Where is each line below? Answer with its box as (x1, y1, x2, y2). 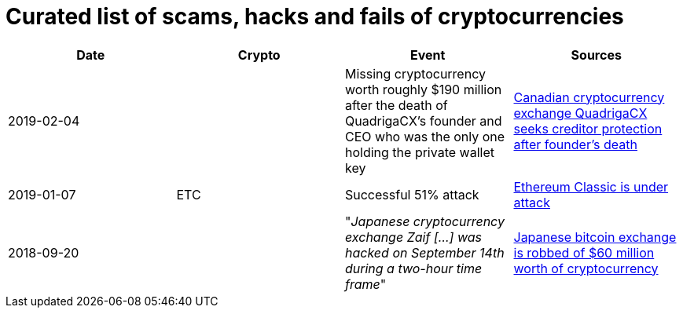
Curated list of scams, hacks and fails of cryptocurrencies (6, 3, 624, 30)
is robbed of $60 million (513, 244, 655, 261)
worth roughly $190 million (345, 81, 502, 97)
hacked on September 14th (345, 244, 505, 261)
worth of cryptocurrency (513, 260, 659, 276)
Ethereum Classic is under (513, 178, 669, 195)
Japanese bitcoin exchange (513, 228, 677, 245)
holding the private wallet (345, 144, 494, 160)
